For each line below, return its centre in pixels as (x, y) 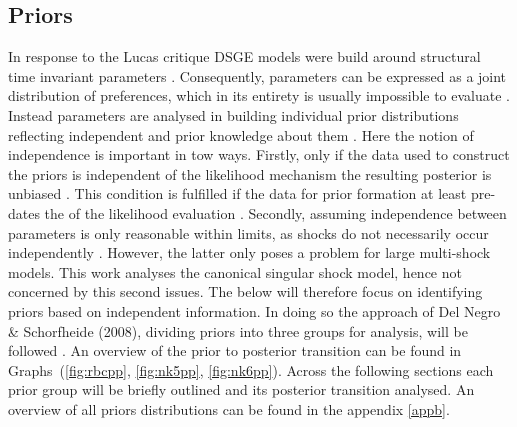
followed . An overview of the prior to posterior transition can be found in (235, 350)
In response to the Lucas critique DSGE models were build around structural (244, 56)
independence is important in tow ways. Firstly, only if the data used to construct (259, 154)
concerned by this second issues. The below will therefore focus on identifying (245, 291)
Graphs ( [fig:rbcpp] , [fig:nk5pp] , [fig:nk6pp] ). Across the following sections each (251, 369)
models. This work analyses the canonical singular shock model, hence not (235, 271)
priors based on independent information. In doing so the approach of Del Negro (254, 310)
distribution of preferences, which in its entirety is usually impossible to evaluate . (259, 95)
